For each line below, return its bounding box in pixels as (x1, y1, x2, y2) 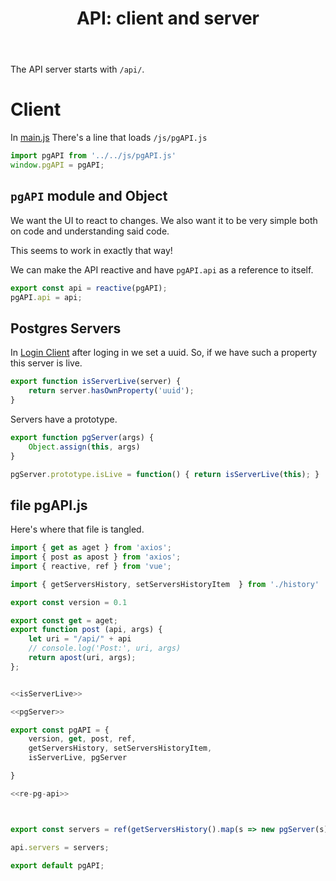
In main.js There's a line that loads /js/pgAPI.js (10, 132, 208, 144)
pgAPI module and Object (10, 188, 168, 205)
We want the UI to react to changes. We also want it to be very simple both (10, 214, 318, 226)
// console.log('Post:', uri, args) (28, 643, 182, 654)
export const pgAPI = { (10, 725, 110, 735)
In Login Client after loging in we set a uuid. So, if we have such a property (10, 347, 318, 359)
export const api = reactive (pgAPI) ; (10, 283, 168, 293)
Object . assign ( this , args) (28, 442, 141, 452)
